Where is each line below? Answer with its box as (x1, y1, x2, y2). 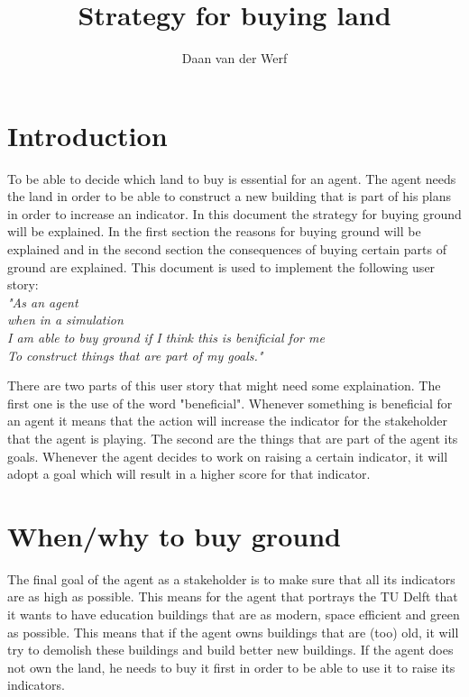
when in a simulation (7, 310, 124, 329)
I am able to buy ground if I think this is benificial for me (7, 328, 325, 346)
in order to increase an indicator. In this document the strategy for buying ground (7, 204, 462, 223)
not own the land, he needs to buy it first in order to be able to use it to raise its (7, 657, 455, 676)
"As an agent (7, 292, 78, 311)
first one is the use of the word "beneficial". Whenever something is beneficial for (7, 393, 453, 412)
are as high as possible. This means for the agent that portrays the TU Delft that (7, 587, 458, 606)
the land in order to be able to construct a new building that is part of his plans (7, 187, 452, 206)
